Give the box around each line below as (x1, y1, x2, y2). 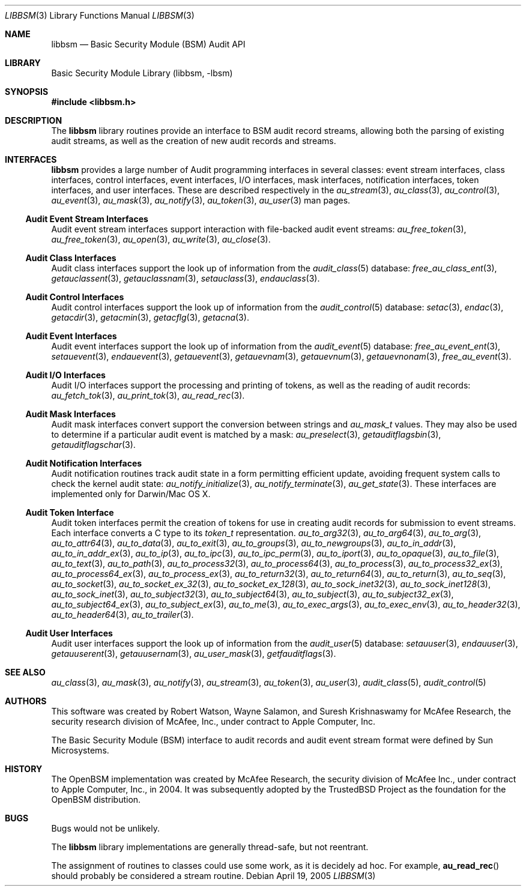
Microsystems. (51, 745, 109, 755)
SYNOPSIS (5, 86, 49, 97)
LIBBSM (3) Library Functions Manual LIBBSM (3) (5, 10, 195, 20)
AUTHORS (5, 696, 47, 706)
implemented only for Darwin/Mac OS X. (51, 489, 211, 499)
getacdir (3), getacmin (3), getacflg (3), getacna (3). (51, 312, 249, 322)
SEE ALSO (5, 667, 46, 677)
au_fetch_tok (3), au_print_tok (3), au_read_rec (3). (51, 390, 245, 400)
